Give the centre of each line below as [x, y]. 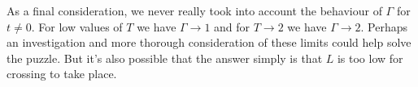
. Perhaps [384, 26]
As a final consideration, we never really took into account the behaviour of [194, 10]
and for [232, 26]
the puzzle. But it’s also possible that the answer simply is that [165, 58]
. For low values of [77, 26]
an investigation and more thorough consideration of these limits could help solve [209, 42]
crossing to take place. [62, 74]
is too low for [370, 58]
